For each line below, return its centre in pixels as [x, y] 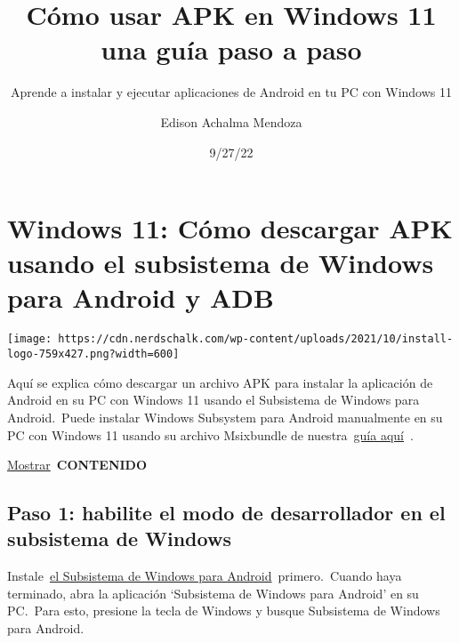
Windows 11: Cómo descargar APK [230, 228]
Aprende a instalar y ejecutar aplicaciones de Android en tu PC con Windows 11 [231, 92]
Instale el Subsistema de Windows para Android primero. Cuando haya [205, 576]
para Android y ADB [141, 297]
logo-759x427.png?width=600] [93, 354]
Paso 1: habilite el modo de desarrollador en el [226, 513]
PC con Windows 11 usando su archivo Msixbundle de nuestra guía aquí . [210, 434]
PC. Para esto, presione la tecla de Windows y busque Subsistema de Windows [224, 611]
